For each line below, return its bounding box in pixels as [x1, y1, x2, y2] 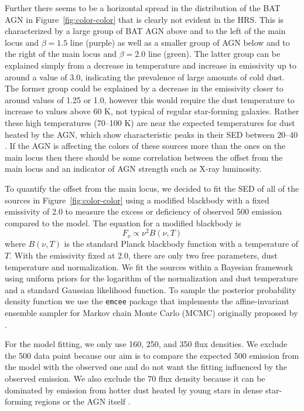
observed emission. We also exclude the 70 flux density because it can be [5, 372, 265, 384]
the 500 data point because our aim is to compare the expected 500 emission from [5, 349, 299, 361]
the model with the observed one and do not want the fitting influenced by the [5, 361, 287, 373]
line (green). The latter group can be [148, 47, 281, 60]
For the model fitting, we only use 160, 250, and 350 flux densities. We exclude [5, 338, 288, 350]
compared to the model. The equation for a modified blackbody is [5, 216, 241, 229]
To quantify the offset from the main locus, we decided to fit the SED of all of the [5, 182, 299, 194]
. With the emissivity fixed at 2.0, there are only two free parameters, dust [9, 249, 278, 261]
